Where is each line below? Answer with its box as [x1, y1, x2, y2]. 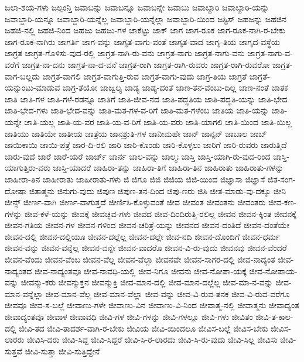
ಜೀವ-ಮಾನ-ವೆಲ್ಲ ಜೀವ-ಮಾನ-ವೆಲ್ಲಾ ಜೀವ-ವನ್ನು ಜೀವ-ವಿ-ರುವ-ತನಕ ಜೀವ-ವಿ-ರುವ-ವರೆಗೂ [45, 287, 290, 299]
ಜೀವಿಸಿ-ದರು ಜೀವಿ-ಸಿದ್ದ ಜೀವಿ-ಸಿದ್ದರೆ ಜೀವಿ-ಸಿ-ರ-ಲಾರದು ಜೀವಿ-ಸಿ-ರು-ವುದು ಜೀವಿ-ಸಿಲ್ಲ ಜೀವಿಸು [26, 333, 278, 346]
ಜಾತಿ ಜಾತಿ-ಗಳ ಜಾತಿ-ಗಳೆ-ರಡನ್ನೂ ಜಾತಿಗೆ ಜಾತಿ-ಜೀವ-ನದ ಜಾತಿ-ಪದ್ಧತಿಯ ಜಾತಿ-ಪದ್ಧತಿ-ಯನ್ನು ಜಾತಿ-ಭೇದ [5, 92, 288, 105]
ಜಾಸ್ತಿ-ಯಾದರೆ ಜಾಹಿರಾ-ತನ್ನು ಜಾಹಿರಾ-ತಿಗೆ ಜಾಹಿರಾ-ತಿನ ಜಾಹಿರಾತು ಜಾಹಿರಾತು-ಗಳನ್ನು [53, 161, 284, 174]
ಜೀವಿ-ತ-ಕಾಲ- [255, 311, 293, 323]
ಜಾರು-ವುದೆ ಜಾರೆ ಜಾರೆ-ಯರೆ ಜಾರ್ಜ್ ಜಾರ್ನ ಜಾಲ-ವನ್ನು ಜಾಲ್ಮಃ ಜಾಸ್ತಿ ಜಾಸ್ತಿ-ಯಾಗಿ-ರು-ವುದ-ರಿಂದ [5, 150, 271, 162]
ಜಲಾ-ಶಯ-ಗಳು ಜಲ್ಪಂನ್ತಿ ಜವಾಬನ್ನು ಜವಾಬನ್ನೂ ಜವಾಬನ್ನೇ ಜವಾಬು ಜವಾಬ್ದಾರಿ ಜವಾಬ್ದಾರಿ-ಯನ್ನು [5, 1, 269, 13]
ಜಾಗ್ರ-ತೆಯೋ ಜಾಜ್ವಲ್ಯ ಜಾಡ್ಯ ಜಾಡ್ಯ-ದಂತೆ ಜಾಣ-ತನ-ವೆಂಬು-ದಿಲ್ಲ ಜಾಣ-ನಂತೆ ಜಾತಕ [62, 81, 288, 94]
